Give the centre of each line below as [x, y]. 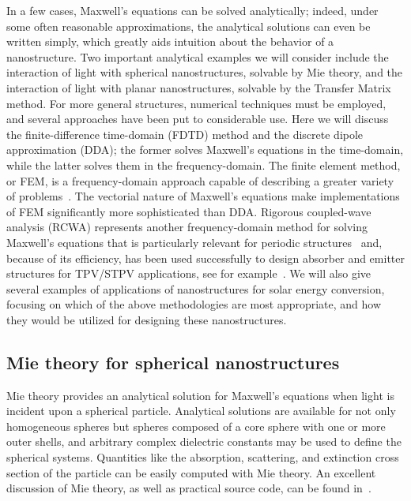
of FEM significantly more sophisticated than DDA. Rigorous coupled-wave [189, 211]
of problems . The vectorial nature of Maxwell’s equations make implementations [203, 196]
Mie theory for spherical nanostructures [173, 362]
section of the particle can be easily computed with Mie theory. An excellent [191, 472]
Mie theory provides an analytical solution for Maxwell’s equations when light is [200, 395]
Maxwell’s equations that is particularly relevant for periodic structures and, [194, 242]
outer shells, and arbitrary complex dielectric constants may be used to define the [204, 441]
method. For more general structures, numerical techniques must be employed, [196, 103]
